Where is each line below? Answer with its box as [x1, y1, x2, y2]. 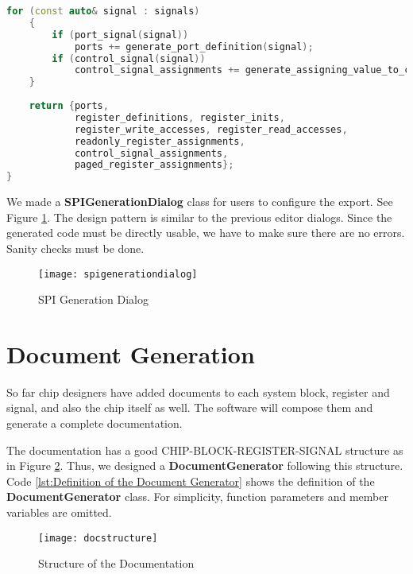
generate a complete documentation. [6, 415, 183, 432]
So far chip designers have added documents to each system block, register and [6, 383, 390, 400]
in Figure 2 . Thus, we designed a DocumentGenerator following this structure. [6, 457, 403, 474]
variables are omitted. [6, 504, 112, 521]
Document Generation [6, 337, 255, 370]
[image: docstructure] [38, 532, 158, 544]
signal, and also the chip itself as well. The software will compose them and [6, 399, 373, 416]
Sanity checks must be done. [6, 239, 145, 256]
